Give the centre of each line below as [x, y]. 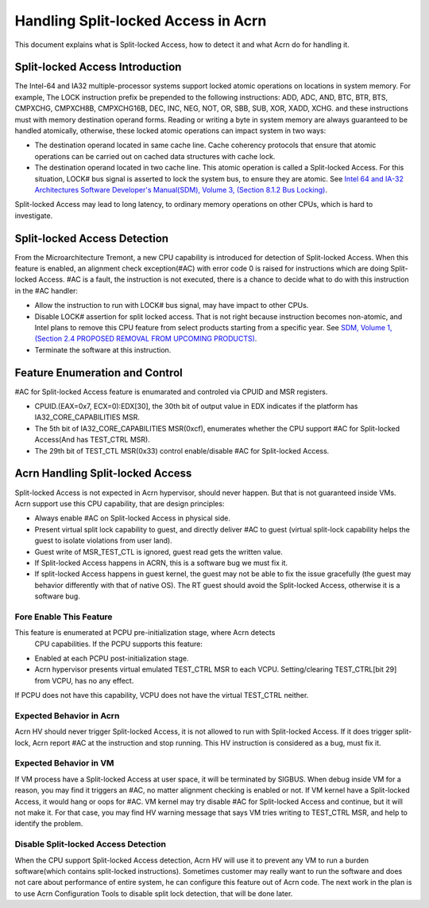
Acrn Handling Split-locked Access [103, 473]
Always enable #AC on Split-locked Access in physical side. [132, 518]
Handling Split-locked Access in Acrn [141, 21]
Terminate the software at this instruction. [103, 349]
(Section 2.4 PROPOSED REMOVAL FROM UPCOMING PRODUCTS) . [146, 339]
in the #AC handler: [46, 290]
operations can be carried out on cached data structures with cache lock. [155, 156]
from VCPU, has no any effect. [84, 680]
